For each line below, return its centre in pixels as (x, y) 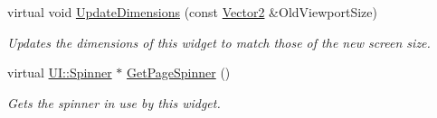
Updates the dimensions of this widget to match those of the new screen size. (219, 42)
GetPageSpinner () (178, 73)
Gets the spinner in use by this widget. (114, 102)
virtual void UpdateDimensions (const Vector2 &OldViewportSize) (192, 12)
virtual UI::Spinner (60, 73)
